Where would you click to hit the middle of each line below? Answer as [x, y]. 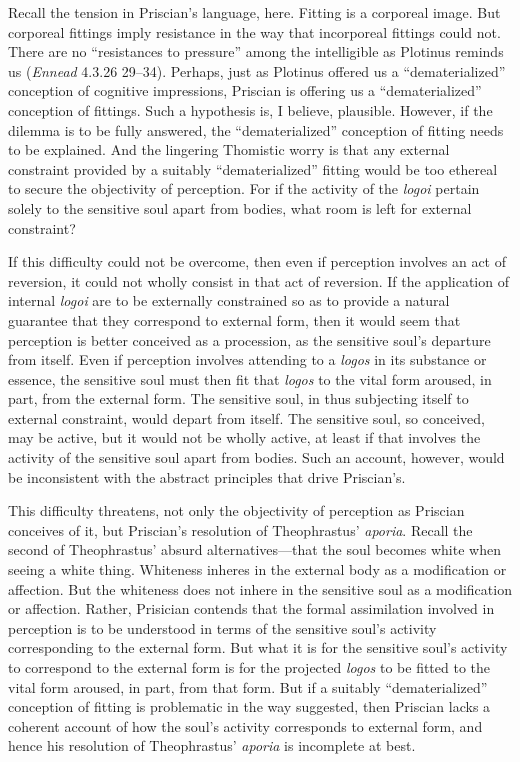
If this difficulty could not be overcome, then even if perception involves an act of [257, 261]
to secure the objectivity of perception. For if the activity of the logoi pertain [244, 188]
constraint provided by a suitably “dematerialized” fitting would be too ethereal [253, 168]
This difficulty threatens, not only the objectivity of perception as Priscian [236, 510]
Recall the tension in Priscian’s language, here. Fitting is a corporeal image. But [254, 12]
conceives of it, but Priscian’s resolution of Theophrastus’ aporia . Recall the [240, 529]
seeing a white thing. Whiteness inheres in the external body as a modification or [257, 569]
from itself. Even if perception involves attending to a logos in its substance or [247, 359]
